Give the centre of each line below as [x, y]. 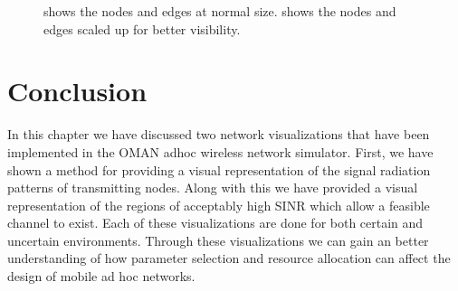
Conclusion [77, 91]
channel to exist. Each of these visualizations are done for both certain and [215, 223]
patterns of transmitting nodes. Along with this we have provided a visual [213, 188]
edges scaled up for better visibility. [142, 28]
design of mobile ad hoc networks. [101, 276]
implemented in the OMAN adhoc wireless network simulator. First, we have [220, 151]
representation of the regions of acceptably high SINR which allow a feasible [219, 205]
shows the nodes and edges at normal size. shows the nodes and [220, 11]
